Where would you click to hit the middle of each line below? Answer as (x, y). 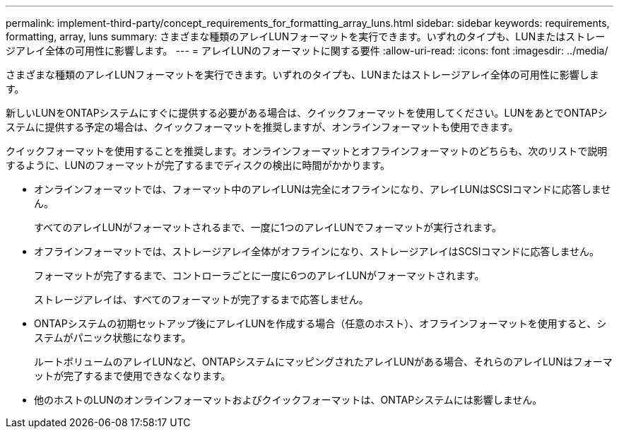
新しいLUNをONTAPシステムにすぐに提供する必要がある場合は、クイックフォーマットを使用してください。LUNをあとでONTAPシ (307, 113)
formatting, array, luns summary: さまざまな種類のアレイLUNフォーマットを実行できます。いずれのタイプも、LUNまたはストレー (306, 36)
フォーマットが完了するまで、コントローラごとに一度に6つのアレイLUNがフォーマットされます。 (259, 275)
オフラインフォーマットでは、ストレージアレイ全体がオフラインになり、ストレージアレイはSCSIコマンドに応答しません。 (317, 251)
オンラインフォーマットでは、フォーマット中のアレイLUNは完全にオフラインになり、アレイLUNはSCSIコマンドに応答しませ (323, 189)
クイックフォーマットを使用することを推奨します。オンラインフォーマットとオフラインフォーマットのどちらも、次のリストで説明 (307, 151)
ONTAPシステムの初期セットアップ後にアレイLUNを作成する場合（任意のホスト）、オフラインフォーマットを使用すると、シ (320, 323)
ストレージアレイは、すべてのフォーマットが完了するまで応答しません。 (201, 299)
